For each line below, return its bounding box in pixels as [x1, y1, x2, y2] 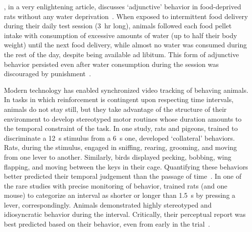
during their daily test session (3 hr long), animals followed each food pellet [4, 21, 232, 31]
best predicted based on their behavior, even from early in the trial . [4, 219, 210, 229]
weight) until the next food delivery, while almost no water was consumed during [4, 40, 247, 50]
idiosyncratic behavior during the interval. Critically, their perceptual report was [4, 209, 246, 219]
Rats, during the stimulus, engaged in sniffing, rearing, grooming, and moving [4, 142, 237, 152]
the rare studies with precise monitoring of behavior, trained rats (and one [4, 180, 228, 190]
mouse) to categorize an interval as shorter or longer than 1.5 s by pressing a [4, 190, 235, 200]
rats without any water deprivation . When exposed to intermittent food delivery [4, 11, 248, 21]
